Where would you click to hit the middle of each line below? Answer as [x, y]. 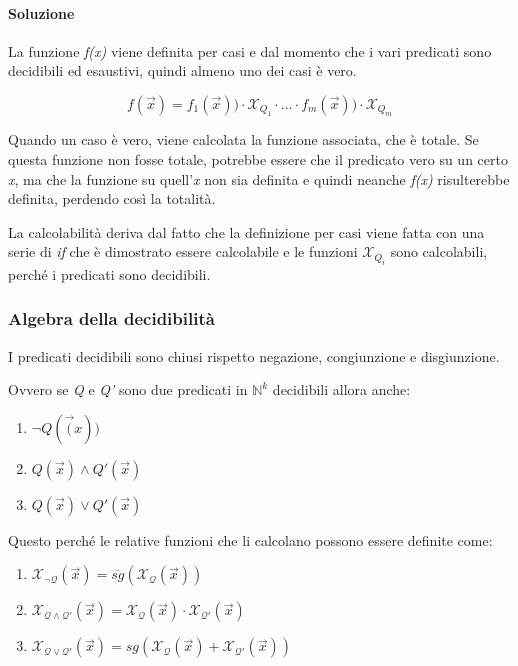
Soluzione [41, 12]
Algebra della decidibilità [111, 318]
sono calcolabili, [439, 251]
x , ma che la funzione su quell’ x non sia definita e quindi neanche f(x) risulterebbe [259, 178]
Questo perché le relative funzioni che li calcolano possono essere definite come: [250, 539]
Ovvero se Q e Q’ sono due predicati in [128, 389]
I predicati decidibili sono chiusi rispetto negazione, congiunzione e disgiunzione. [254, 355]
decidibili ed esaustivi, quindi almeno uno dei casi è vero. [182, 70]
